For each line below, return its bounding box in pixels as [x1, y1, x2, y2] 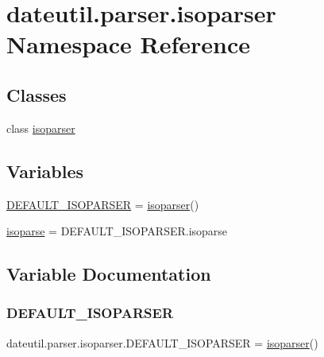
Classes [6, 82, 67, 107]
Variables [6, 158, 84, 183]
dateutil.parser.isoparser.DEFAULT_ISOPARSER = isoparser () [6, 334, 318, 351]
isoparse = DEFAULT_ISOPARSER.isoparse [6, 223, 228, 239]
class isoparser [6, 119, 75, 136]
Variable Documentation [6, 262, 211, 286]
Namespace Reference [6, 28, 250, 60]
